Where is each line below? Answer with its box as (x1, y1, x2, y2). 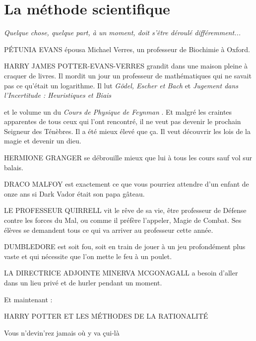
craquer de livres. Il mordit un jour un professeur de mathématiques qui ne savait (4, 70, 252, 80)
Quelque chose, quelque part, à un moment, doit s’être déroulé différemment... (4, 27, 241, 38)
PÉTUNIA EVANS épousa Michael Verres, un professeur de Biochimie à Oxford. (4, 44, 250, 54)
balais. (4, 162, 23, 172)
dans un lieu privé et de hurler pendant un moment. (4, 277, 162, 287)
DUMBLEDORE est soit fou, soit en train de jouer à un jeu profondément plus (4, 241, 246, 252)
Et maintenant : (4, 294, 53, 304)
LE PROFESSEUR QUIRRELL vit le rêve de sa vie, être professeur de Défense (4, 205, 247, 215)
